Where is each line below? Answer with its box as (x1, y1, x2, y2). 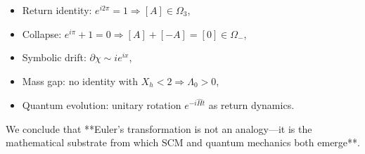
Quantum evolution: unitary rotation (22, 98, 181, 113)
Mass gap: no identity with (22, 73, 139, 88)
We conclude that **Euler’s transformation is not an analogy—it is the (6, 121, 312, 136)
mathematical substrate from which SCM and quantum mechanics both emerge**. (6, 135, 360, 150)
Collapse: (22, 26, 62, 41)
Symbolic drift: (22, 50, 87, 65)
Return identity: (22, 3, 92, 17)
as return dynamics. (208, 98, 295, 113)
